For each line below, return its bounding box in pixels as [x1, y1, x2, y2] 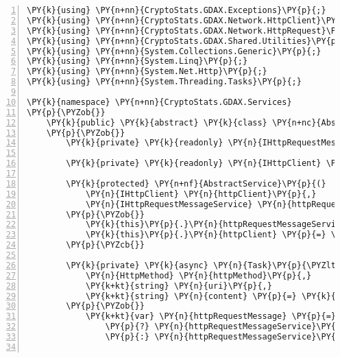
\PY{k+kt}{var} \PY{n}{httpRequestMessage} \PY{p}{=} [85, 311, 337, 322]
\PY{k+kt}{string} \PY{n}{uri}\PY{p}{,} [85, 281, 272, 291]
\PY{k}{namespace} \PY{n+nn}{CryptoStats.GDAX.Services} [27, 97, 292, 107]
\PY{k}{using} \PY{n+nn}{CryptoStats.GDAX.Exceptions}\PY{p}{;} [27, 5, 326, 15]
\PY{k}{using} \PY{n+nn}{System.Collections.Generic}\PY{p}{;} [27, 46, 321, 56]
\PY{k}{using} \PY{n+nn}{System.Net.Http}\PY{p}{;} [27, 67, 267, 77]
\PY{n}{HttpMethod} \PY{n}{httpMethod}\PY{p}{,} [85, 270, 312, 281]
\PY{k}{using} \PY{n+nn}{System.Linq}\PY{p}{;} [27, 56, 248, 67]
